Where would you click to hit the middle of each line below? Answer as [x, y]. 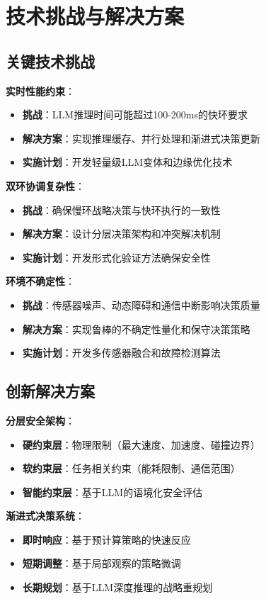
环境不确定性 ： [40, 281]
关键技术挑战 [50, 61]
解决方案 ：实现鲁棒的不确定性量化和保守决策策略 [136, 329]
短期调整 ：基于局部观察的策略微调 [102, 563]
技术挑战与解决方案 [95, 16]
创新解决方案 [50, 391]
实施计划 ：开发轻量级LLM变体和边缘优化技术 [127, 162]
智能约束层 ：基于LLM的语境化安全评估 [112, 492]
